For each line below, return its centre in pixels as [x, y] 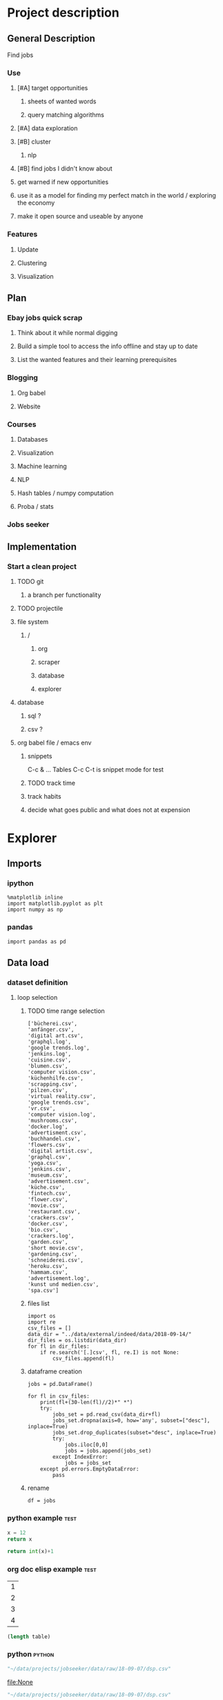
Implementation [42, 547]
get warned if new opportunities [63, 182]
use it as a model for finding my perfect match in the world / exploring [116, 196]
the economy [36, 203]
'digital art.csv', [56, 1036]
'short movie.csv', [56, 1248]
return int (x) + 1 [30, 1552]
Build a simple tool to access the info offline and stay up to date [107, 346]
